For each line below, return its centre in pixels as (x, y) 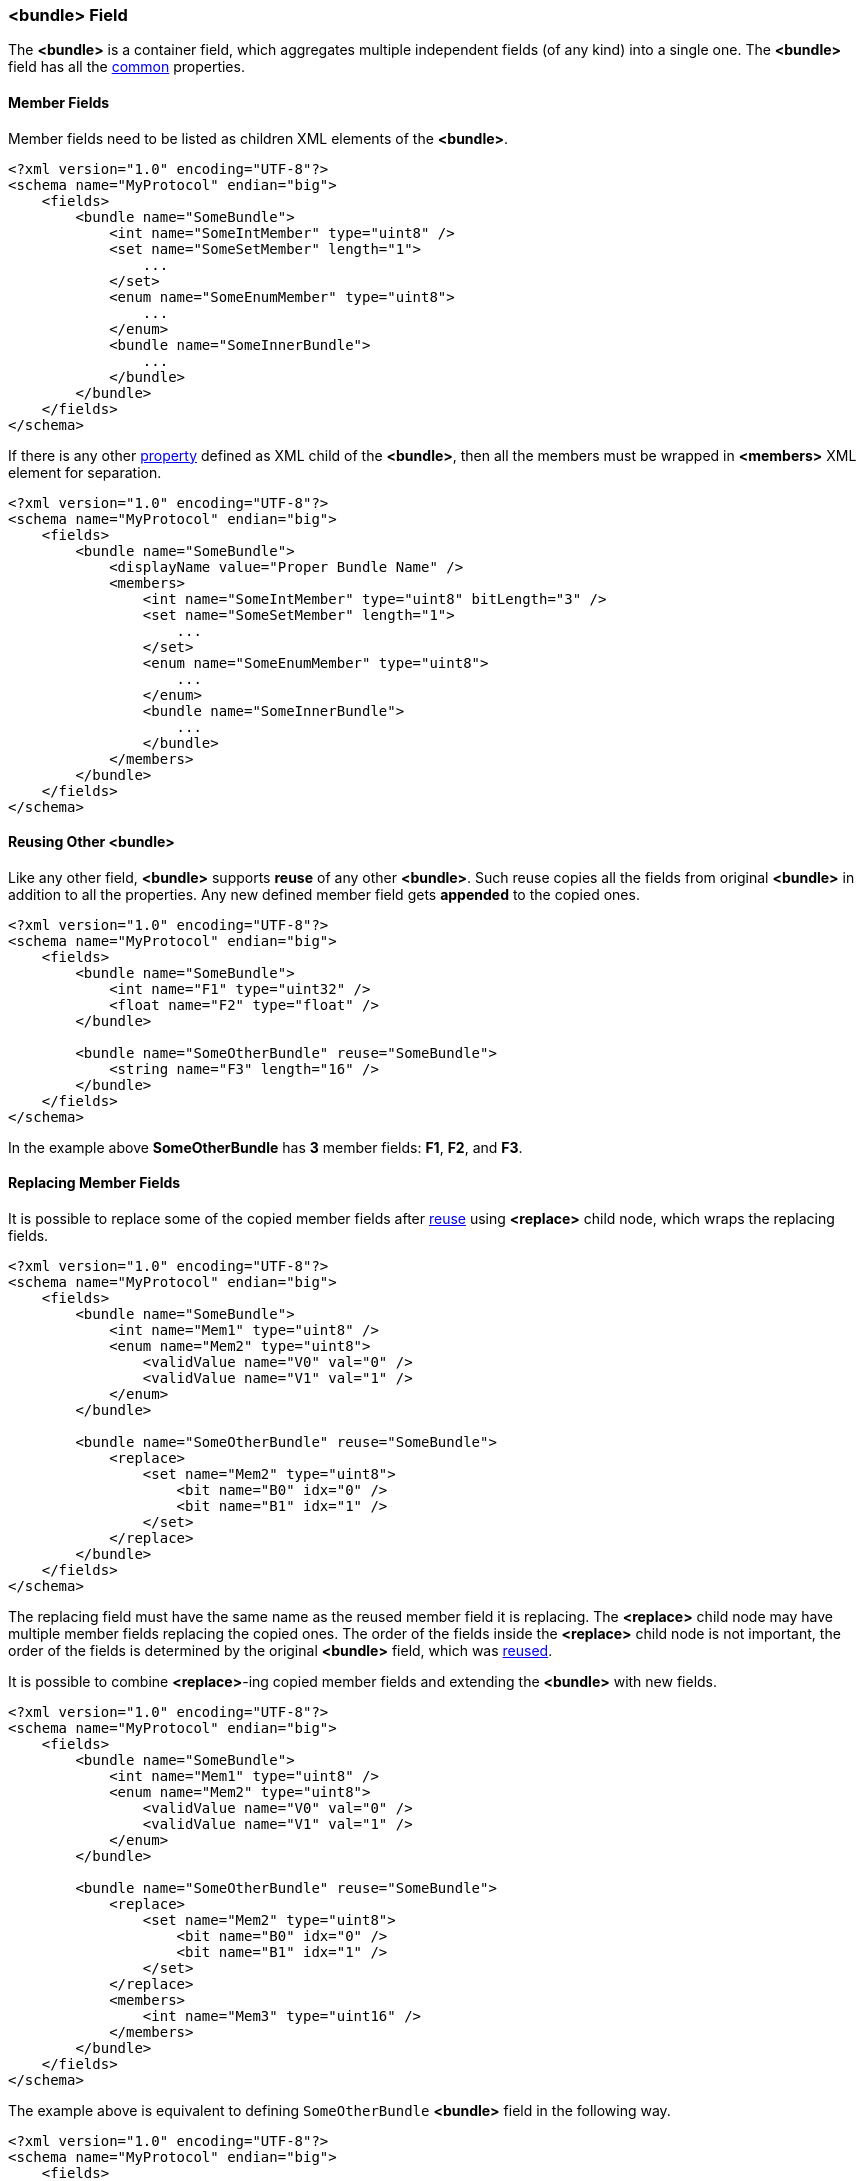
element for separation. (85, 472)
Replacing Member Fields (94, 1183)
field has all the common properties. (126, 67)
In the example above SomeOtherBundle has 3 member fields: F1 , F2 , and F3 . (265, 1147)
